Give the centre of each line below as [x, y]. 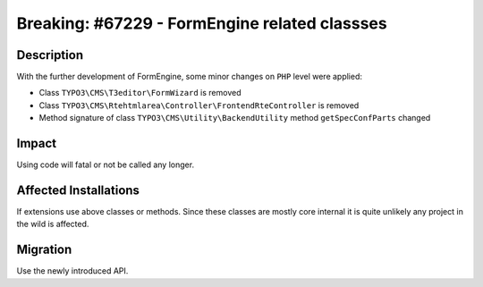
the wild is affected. [53, 224]
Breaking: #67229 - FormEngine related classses [202, 23]
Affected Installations [78, 190]
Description [50, 55]
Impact [37, 143]
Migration [44, 250]
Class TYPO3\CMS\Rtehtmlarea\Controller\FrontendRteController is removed [199, 105]
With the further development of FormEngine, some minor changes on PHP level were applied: [189, 77]
